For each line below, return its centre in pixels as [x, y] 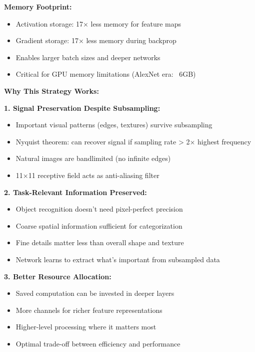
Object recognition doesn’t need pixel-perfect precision [99, 209]
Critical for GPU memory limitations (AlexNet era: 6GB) [106, 74]
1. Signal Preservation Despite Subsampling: [82, 108]
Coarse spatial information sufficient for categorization [99, 225]
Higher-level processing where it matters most [86, 327]
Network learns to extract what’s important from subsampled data [118, 259]
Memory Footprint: [38, 7]
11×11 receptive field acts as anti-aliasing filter [87, 175]
